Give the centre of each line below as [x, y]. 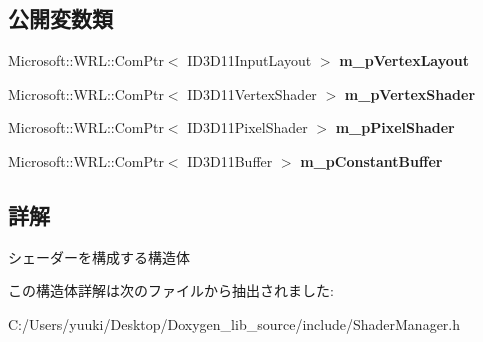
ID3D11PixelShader [247, 127]
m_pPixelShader [395, 127]
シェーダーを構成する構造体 [99, 256]
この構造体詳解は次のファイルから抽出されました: [171, 290]
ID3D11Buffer [230, 160]
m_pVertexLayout [404, 60]
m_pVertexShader [410, 93]
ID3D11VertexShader [252, 93]
